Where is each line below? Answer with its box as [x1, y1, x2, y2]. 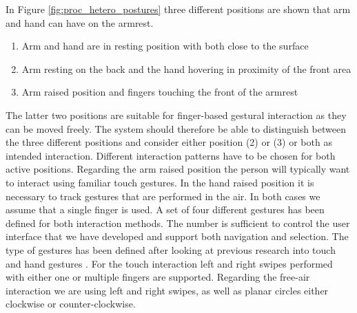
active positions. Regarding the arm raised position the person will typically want [6, 162, 350, 176]
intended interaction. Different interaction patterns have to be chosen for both [6, 148, 336, 162]
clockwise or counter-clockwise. [6, 296, 136, 311]
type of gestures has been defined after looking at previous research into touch [6, 242, 336, 257]
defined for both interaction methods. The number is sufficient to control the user [6, 215, 350, 230]
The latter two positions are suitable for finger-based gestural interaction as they [6, 107, 347, 122]
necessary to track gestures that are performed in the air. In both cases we [6, 188, 320, 203]
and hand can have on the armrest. [6, 15, 154, 30]
